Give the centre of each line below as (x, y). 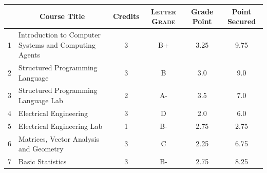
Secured (242, 21)
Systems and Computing (57, 44)
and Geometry (41, 149)
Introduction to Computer (60, 34)
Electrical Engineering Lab (61, 126)
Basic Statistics (43, 161)
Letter (164, 11)
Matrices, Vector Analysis (59, 138)
